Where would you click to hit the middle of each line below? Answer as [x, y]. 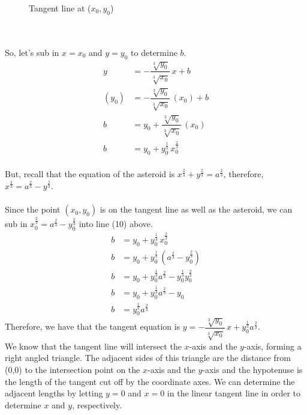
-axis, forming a [273, 346]
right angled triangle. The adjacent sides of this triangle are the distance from [148, 358]
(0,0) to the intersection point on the [73, 369]
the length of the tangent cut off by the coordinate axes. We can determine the [150, 381]
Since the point [33, 209]
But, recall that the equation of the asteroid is [90, 174]
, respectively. [97, 404]
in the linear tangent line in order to [234, 393]
